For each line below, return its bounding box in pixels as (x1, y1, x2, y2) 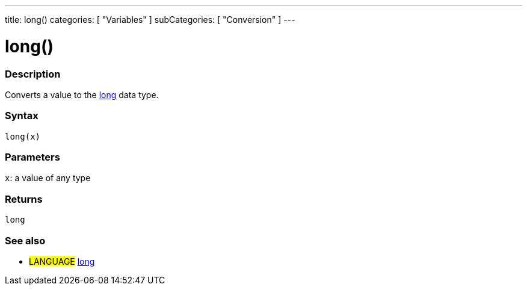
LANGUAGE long (29, 256, 95, 267)
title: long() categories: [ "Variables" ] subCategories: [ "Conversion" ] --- (5, 14, 295, 25)
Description (5, 67, 61, 80)
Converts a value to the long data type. (5, 89, 159, 100)
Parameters (5, 151, 60, 163)
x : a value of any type (5, 173, 91, 184)
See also (5, 234, 46, 247)
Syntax (5, 110, 39, 122)
